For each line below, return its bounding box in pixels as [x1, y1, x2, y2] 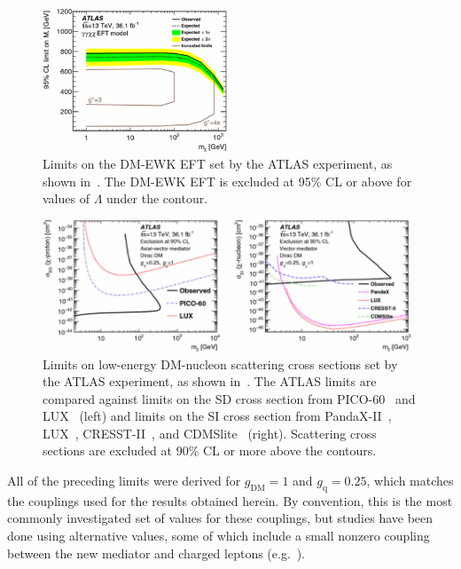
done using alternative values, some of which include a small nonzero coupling [7, 526, 430, 545]
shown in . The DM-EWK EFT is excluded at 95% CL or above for [43, 171, 412, 190]
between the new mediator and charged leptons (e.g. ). [7, 543, 306, 562]
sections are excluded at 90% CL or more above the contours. [43, 441, 377, 460]
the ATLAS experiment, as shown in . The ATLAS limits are [43, 372, 377, 391]
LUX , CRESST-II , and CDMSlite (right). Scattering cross [43, 423, 377, 442]
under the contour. [106, 189, 208, 208]
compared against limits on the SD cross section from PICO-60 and [43, 389, 416, 407]
